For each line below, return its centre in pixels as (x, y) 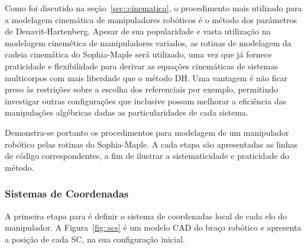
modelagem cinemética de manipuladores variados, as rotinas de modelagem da (148, 42)
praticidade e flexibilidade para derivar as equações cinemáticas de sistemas (141, 66)
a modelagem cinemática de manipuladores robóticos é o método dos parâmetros (151, 19)
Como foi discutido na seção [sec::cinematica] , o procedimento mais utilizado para (153, 8)
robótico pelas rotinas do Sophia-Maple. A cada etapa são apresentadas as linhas (151, 144)
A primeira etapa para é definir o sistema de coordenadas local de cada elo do (146, 216)
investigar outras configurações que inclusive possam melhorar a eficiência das (146, 100)
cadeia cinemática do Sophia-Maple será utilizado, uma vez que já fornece (138, 54)
